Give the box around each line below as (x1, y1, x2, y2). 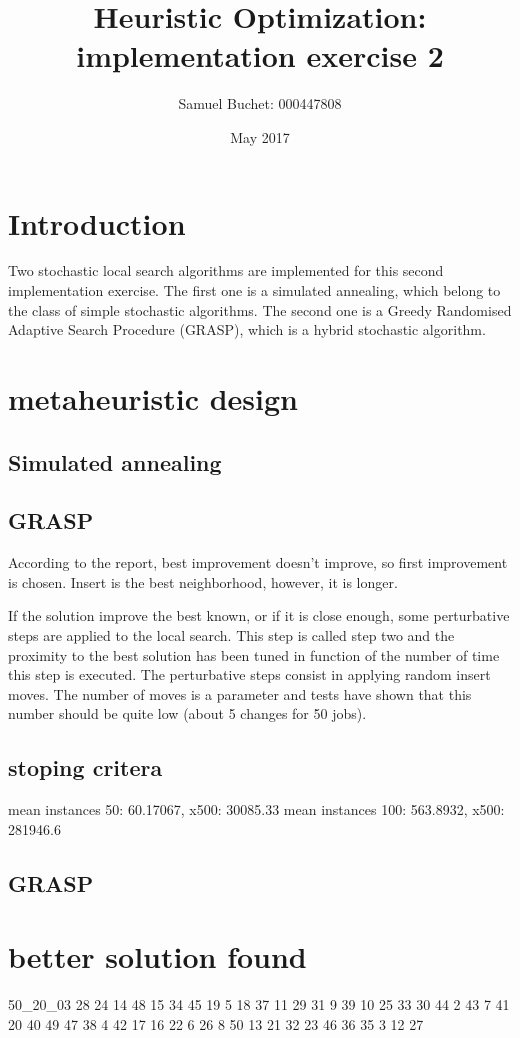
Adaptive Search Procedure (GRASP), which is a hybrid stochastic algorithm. (8, 319, 486, 340)
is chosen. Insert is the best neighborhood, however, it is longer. (8, 571, 398, 592)
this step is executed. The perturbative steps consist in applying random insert (8, 664, 491, 685)
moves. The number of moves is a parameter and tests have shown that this (8, 683, 472, 704)
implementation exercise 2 (76, 35, 444, 76)
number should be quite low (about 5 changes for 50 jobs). (8, 703, 367, 724)
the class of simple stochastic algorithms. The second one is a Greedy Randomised (8, 299, 512, 320)
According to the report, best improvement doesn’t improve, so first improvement (8, 552, 508, 573)
